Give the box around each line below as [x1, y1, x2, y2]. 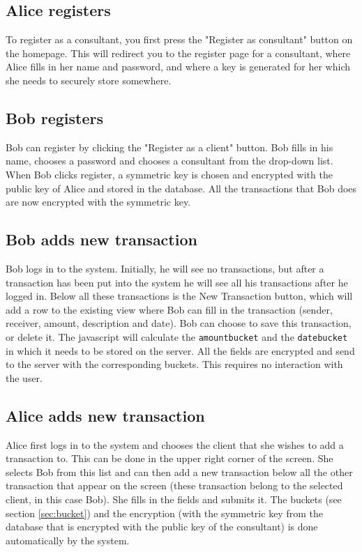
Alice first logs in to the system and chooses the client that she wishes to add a [6, 437, 344, 452]
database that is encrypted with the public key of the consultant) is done [6, 519, 318, 534]
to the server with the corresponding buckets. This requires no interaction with [6, 357, 343, 371]
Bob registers [6, 107, 103, 128]
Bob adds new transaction [6, 229, 197, 250]
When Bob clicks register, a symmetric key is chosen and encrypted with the [6, 167, 333, 181]
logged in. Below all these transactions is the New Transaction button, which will [6, 289, 353, 303]
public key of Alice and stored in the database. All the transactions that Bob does [6, 181, 357, 195]
